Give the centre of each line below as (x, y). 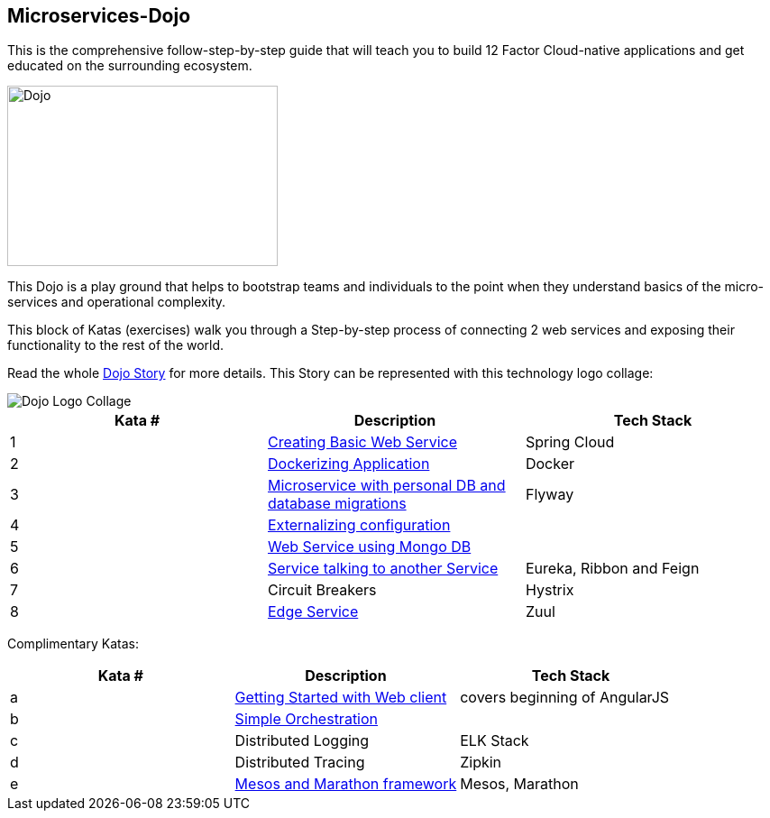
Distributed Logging (302, 741)
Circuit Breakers (322, 590)
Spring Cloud (570, 442)
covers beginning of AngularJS (565, 698)
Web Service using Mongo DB (369, 547)
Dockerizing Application (348, 464)
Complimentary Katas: (73, 644)
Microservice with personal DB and (386, 486)
